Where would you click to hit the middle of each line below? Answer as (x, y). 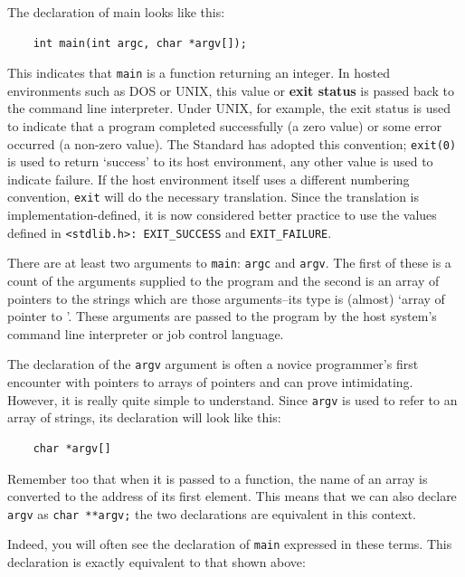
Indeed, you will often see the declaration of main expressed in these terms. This (230, 544)
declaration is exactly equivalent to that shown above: (157, 562)
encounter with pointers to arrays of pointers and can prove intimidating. (210, 382)
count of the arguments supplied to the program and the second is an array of (223, 281)
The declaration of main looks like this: (116, 12)
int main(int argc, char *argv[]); (140, 43)
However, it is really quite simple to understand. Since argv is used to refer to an (232, 399)
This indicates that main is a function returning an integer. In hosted (199, 73)
